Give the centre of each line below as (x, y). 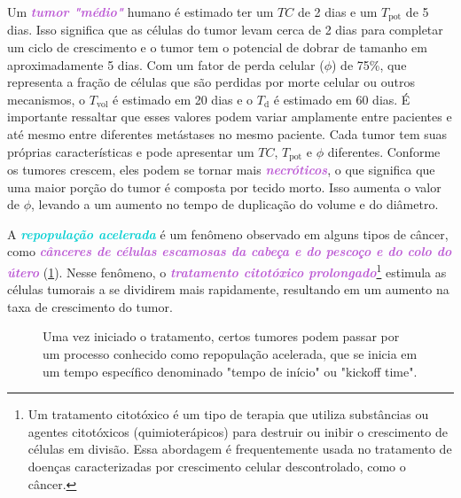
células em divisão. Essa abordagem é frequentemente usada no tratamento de (240, 449)
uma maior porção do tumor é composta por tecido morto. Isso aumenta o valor (224, 187)
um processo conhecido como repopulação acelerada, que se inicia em (230, 354)
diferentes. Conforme (384, 151)
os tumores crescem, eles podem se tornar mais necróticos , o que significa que (221, 170)
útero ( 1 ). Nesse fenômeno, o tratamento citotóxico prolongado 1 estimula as (227, 271)
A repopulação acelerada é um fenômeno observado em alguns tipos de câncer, (228, 233)
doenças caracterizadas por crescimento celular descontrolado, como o (217, 467)
